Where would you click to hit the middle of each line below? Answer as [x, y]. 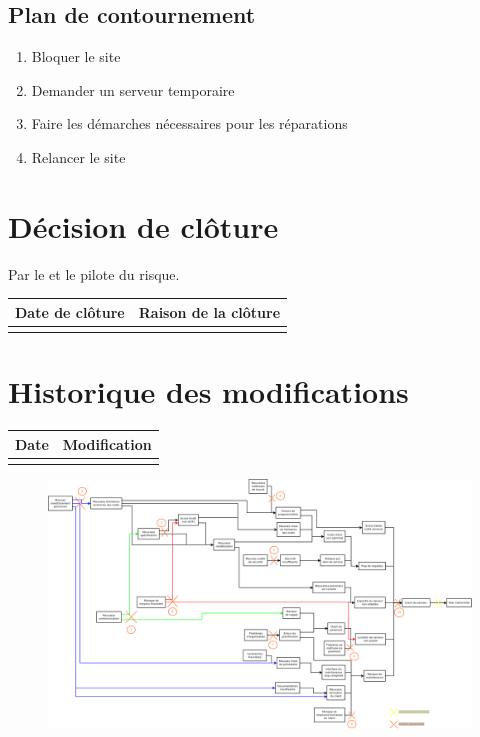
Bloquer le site [76, 56]
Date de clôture [70, 311]
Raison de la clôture [209, 311]
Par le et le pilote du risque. [94, 273]
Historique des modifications [208, 391]
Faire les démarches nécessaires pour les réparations [189, 123]
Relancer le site [78, 156]
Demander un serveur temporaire [133, 89]
